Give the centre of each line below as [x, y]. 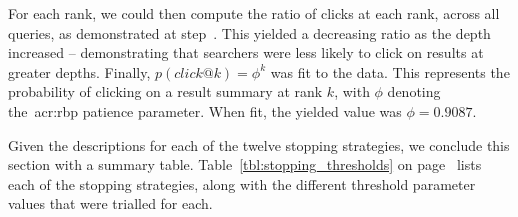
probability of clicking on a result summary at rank [165, 91]
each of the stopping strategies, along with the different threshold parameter [242, 183]
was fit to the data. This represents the [390, 71]
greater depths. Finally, [79, 71]
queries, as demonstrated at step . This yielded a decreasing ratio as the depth [249, 32]
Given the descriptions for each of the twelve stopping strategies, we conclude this [259, 144]
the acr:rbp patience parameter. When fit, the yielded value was [205, 110]
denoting [414, 91]
